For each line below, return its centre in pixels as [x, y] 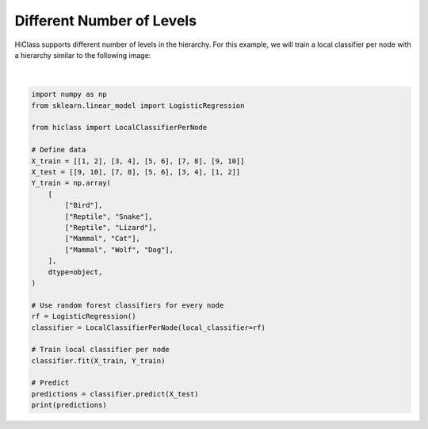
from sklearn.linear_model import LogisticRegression [138, 105]
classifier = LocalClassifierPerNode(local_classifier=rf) [148, 327]
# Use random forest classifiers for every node [128, 305]
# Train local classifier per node [100, 350]
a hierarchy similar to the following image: [83, 55]
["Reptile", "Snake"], [109, 216]
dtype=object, [75, 272]
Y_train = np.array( [71, 183]
